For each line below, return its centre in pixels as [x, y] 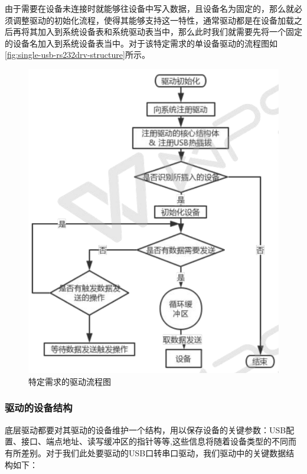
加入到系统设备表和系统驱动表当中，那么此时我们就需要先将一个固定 [170, 32]
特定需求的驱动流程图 [70, 381]
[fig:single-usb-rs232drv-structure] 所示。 [77, 55]
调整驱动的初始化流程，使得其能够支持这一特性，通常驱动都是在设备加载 [153, 20]
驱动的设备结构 [39, 408]
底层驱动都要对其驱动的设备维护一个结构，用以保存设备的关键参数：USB [146, 429]
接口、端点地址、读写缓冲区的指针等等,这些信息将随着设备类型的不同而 [159, 441]
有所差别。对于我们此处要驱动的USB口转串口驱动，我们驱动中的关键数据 [146, 452]
